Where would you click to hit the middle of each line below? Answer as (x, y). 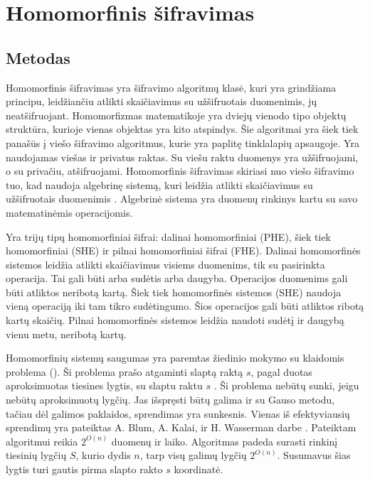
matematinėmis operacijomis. (69, 212)
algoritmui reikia (42, 441)
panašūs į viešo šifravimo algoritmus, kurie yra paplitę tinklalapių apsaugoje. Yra (183, 142)
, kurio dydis (103, 455)
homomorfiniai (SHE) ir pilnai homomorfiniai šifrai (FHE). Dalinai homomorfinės (183, 250)
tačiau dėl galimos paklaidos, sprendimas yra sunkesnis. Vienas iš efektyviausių (178, 413)
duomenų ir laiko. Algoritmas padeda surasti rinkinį (224, 441)
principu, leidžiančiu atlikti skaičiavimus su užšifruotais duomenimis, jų (162, 101)
